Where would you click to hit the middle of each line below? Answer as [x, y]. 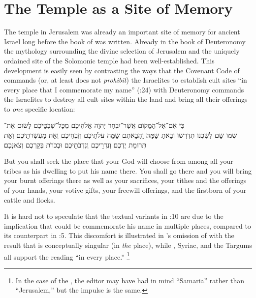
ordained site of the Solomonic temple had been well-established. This [109, 60]
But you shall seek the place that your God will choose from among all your [119, 161]
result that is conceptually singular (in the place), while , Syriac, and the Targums [128, 245]
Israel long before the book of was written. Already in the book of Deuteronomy [125, 41]
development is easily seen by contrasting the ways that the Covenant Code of [122, 70]
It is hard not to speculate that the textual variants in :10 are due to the [114, 216]
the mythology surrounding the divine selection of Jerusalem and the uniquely [122, 51]
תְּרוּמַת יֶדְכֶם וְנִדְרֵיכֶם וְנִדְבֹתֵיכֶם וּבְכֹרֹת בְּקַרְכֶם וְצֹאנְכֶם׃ [75, 144]
